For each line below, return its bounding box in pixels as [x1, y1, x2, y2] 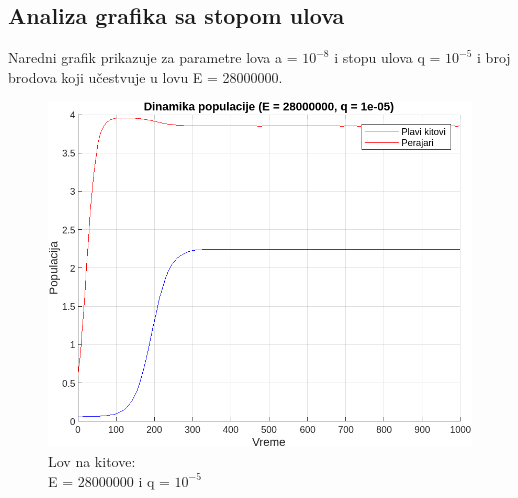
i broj [477, 47, 511, 68]
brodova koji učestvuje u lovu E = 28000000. [8, 66, 283, 87]
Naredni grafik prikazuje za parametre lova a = [8, 47, 298, 68]
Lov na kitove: [48, 450, 136, 471]
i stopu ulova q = [334, 47, 441, 68]
